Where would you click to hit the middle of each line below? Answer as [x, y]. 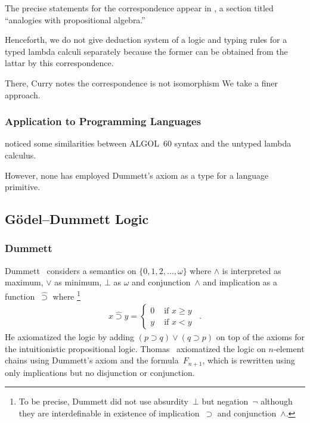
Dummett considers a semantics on [71, 270]
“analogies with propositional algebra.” [75, 19]
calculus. [21, 155]
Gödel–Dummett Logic [77, 219]
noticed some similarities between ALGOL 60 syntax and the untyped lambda [148, 143]
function [20, 296]
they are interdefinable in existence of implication [109, 413]
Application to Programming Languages [103, 121]
